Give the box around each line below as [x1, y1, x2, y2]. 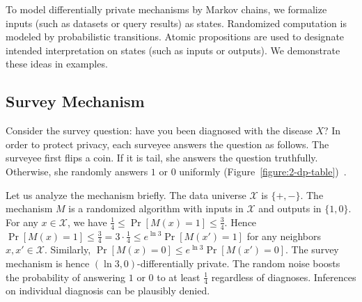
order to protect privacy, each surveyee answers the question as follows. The [6, 136, 329, 151]
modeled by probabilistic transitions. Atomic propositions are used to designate [6, 29, 345, 44]
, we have [67, 214, 107, 229]
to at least [157, 269, 200, 284]
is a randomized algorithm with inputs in [68, 201, 244, 216]
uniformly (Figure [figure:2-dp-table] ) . [179, 164, 347, 178]
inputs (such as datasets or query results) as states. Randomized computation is [6, 15, 347, 30]
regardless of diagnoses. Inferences [211, 269, 356, 284]
